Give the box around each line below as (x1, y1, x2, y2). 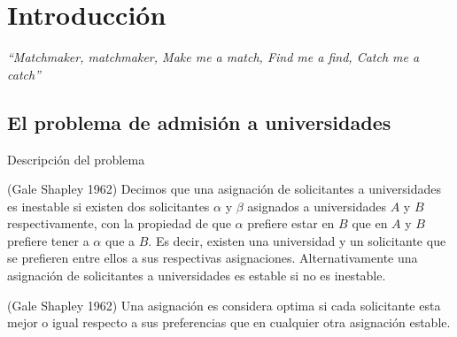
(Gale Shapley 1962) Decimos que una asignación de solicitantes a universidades (7, 180, 442, 198)
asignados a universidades (247, 196, 387, 215)
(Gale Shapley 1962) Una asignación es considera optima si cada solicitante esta (7, 295, 441, 314)
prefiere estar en (247, 214, 335, 233)
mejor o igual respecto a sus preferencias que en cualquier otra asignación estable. (7, 313, 451, 332)
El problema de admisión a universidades (7, 108, 391, 135)
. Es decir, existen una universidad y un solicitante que (148, 231, 446, 249)
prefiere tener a (7, 231, 89, 249)
